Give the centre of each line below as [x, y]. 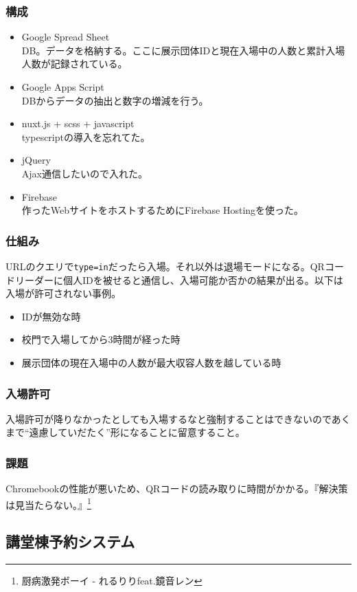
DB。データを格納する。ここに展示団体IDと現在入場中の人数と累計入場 [183, 50]
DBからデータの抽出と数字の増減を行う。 [115, 100]
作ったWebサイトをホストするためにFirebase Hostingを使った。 [163, 210]
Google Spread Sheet [66, 37]
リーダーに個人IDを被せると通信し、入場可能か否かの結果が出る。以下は [179, 279]
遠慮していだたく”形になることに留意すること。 [137, 432]
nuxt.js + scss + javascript [78, 123]
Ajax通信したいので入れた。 [84, 173]
